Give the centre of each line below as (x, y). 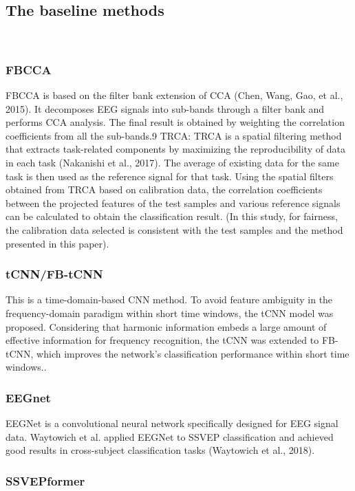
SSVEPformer (45, 480)
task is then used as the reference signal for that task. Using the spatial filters (170, 176)
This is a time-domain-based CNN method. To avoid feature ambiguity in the (169, 299)
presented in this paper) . (57, 243)
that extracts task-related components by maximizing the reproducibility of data (175, 149)
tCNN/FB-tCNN (54, 274)
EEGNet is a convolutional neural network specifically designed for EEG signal (172, 423)
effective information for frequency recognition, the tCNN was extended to (162, 340)
